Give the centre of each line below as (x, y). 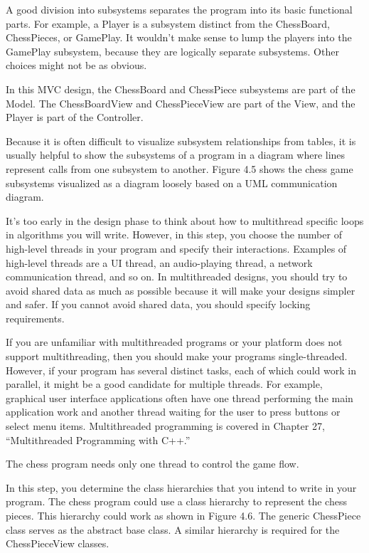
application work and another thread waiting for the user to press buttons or (173, 412)
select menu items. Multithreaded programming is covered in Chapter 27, (165, 426)
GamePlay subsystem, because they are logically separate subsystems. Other (172, 51)
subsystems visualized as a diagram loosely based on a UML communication (172, 183)
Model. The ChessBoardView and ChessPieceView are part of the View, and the (181, 103)
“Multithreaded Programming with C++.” (98, 439)
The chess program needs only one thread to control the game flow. (153, 464)
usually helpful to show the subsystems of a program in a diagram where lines (176, 155)
